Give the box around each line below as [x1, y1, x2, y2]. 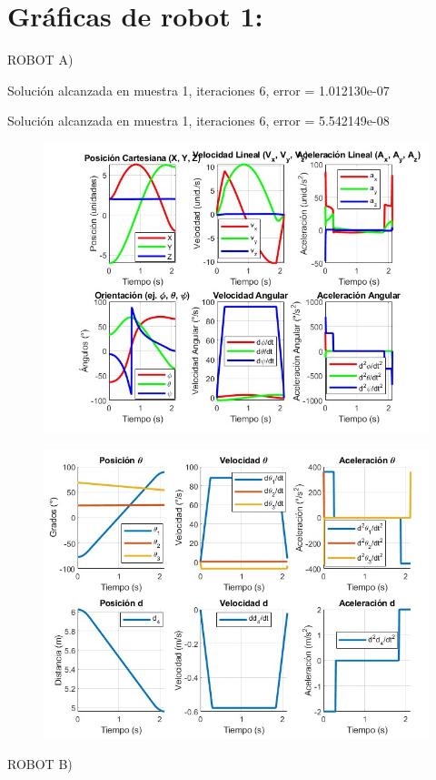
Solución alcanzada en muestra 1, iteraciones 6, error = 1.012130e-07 [7, 80, 390, 99]
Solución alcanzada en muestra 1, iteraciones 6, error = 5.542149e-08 [7, 111, 390, 130]
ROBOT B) [7, 755, 73, 774]
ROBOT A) [7, 50, 74, 69]
